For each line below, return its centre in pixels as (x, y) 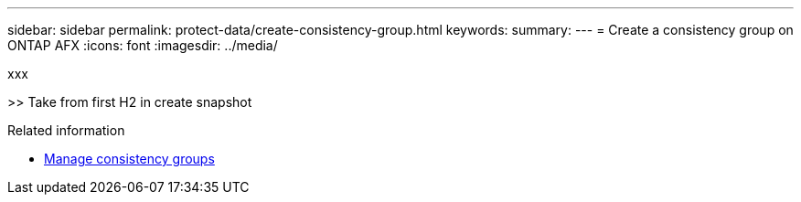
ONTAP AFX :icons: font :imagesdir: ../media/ (143, 45)
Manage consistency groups (129, 159)
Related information (66, 130)
